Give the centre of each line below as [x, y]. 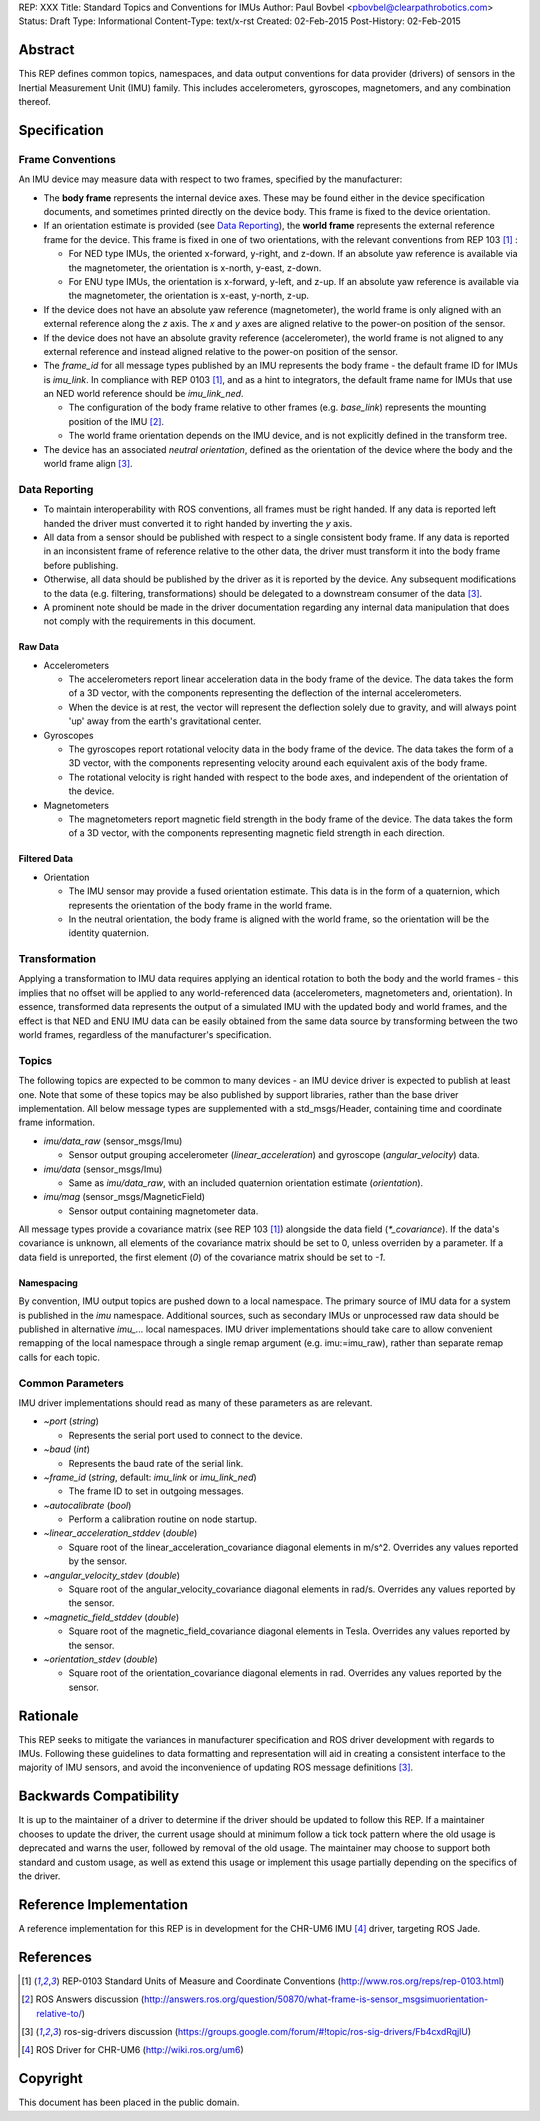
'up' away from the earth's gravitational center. [165, 721]
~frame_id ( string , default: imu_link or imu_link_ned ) [150, 1477]
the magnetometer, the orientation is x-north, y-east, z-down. [195, 267]
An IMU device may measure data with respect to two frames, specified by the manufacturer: [210, 179]
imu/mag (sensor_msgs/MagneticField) [124, 1197]
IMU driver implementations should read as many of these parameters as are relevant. [195, 1402]
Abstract [46, 50]
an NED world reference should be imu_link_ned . [143, 394]
